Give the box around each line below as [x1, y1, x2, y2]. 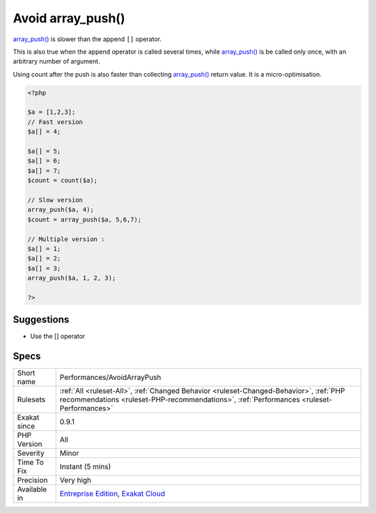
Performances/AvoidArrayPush [59, 373, 162, 383]
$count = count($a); [27, 176, 97, 185]
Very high [59, 475, 92, 485]
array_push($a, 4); [27, 206, 94, 214]
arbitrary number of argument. [13, 57, 100, 66]
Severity [17, 448, 45, 458]
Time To [17, 457, 45, 467]
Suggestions [13, 314, 70, 326]
